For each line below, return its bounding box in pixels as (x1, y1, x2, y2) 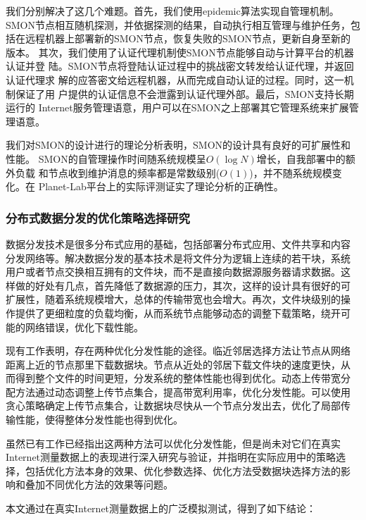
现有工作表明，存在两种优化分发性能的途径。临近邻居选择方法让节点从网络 (6, 343, 351, 358)
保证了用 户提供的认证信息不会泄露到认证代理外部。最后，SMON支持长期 (15, 86, 354, 101)
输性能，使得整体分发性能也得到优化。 (6, 412, 183, 427)
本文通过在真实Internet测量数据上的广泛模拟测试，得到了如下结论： (6, 501, 317, 516)
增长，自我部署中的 (256, 151, 346, 166)
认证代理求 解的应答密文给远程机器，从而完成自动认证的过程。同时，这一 (6, 72, 344, 87)
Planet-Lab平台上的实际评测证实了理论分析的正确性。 (38, 179, 284, 194)
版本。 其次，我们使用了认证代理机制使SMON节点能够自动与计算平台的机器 (6, 44, 354, 59)
